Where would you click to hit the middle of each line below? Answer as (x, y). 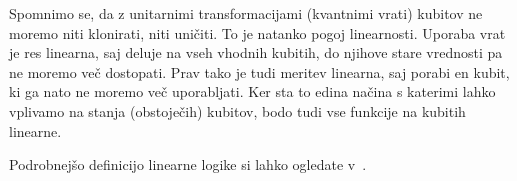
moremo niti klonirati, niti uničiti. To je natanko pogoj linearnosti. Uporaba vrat (257, 32)
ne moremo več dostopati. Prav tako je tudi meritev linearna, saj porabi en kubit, (259, 71)
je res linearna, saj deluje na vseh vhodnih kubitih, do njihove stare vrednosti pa (256, 52)
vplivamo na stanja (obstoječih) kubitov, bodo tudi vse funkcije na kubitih (237, 110)
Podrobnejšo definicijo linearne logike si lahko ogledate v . (188, 164)
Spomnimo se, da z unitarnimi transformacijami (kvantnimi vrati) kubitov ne (246, 13)
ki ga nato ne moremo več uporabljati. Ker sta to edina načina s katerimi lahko (252, 91)
